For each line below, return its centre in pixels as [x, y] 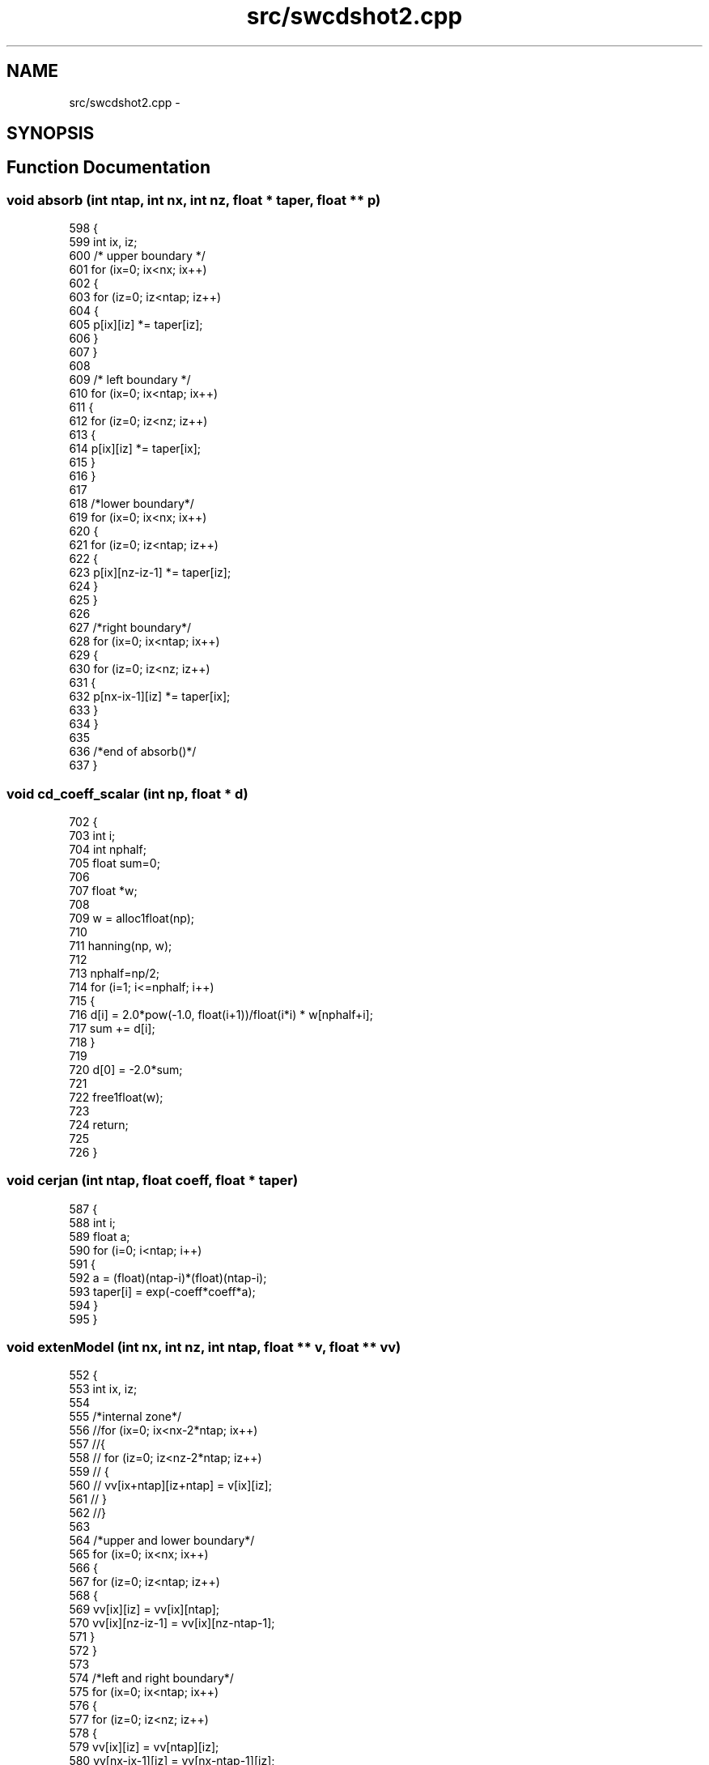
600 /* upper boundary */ [137, 256]
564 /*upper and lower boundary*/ [162, 1541]
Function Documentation [108, 168]
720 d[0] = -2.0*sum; [126, 1069]
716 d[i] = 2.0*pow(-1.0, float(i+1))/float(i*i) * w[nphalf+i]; [221, 1014]
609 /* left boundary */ [130, 380]
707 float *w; [103, 890]
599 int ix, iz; [103, 242]
